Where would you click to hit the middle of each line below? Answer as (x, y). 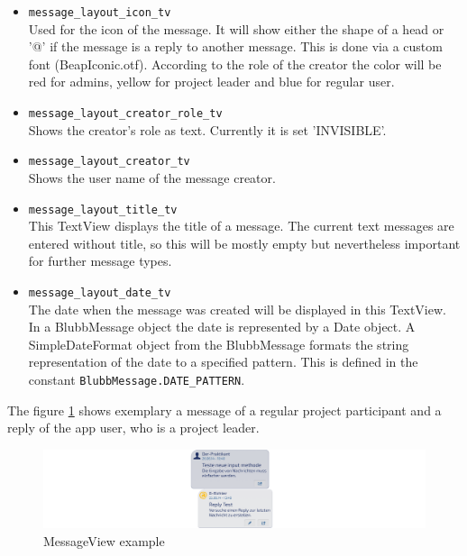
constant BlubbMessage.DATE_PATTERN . (137, 379)
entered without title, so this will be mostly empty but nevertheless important (244, 243)
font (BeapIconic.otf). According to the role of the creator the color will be (235, 64)
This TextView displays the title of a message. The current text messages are (241, 226)
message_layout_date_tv (100, 292)
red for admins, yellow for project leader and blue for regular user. (211, 82)
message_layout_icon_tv (100, 13)
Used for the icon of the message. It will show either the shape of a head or (236, 28)
